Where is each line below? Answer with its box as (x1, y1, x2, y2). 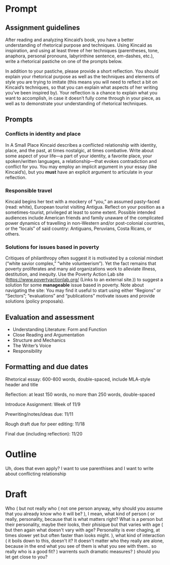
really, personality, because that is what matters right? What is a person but (5, 516, 163, 522)
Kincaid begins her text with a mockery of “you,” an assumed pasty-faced (5, 198, 160, 205)
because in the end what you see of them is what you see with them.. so (5, 543, 157, 549)
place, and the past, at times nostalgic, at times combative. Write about (5, 147, 154, 153)
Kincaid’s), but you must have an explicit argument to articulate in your (5, 169, 153, 175)
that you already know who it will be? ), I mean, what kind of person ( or (5, 511, 155, 517)
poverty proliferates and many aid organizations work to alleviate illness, (5, 266, 156, 272)
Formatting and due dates (5, 362, 89, 371)
